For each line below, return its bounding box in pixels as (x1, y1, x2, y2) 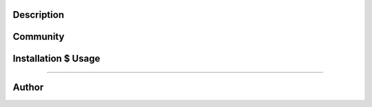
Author (12, 82, 44, 93)
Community (12, 31, 65, 43)
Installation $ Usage (12, 53, 101, 64)
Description (12, 9, 65, 21)
